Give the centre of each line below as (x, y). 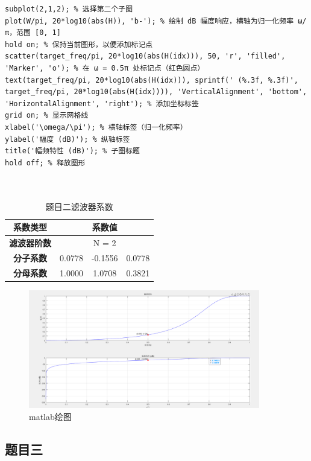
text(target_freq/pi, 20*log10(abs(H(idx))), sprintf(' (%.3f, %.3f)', (152, 80)
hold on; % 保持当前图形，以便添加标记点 (79, 44)
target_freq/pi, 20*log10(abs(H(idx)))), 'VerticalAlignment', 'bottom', (156, 92)
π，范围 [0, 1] (33, 33)
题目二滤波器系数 (79, 206)
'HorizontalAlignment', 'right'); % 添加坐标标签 (102, 103)
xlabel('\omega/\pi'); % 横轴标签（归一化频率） (96, 127)
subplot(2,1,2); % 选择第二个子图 (69, 9)
